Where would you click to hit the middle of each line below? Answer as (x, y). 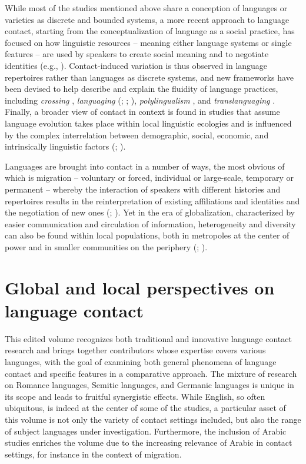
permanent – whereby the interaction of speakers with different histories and (143, 189)
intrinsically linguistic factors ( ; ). (65, 146)
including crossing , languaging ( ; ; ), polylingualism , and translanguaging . (140, 100)
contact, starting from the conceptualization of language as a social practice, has (150, 31)
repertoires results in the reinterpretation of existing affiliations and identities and (152, 200)
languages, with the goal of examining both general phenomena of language (141, 361)
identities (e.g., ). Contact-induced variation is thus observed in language (136, 65)
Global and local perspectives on (140, 287)
